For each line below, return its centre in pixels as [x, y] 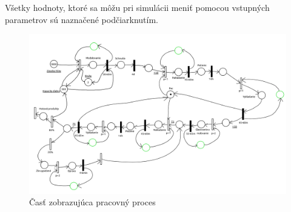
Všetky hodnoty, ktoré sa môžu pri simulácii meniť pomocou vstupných [137, 7]
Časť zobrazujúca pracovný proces [92, 202]
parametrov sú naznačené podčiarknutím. [82, 19]
